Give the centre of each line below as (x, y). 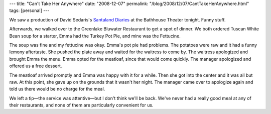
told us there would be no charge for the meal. (57, 89)
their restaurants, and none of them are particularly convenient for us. (81, 105)
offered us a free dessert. (36, 66)
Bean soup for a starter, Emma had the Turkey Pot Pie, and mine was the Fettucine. (95, 36)
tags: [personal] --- (29, 10)
